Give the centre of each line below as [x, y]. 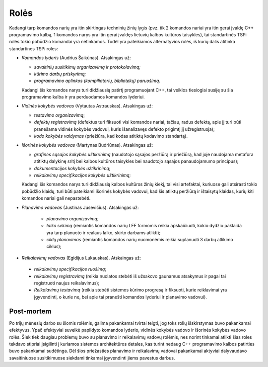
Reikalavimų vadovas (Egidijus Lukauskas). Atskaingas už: [81, 258]
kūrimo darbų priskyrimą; [60, 74]
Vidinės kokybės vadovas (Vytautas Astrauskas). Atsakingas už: [87, 106]
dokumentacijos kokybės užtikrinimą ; [72, 168]
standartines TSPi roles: [33, 48]
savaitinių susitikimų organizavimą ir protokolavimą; [87, 67]
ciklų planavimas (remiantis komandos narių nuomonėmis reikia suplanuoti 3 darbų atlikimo [140, 240]
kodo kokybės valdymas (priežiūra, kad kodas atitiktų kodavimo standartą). [111, 136]
